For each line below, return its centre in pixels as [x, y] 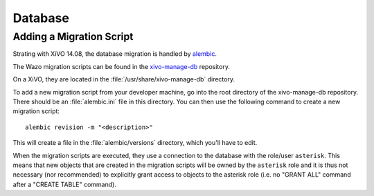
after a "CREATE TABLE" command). [65, 184]
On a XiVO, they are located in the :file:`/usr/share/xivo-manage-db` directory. [124, 79]
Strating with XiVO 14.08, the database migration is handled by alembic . [115, 54]
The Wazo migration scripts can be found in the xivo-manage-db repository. [121, 66]
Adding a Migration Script [73, 37]
